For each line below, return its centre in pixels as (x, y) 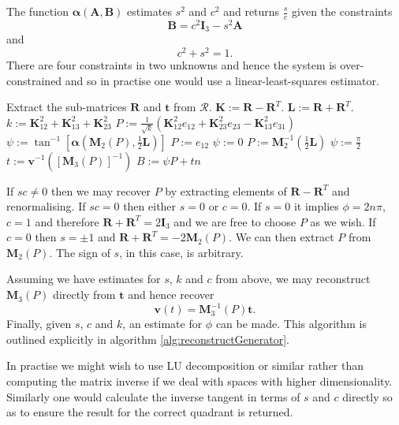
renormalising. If (46, 206)
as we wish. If (343, 221)
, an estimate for (162, 324)
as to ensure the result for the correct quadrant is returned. (150, 412)
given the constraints (342, 11)
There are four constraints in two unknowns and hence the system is (172, 65)
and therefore (67, 221)
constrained (34, 80)
